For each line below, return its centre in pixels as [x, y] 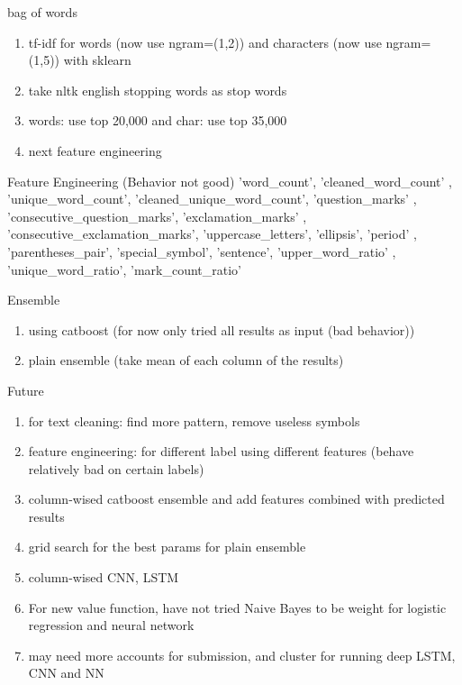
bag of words [42, 12]
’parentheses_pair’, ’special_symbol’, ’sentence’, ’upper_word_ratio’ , [202, 251]
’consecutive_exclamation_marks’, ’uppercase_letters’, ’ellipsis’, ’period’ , [212, 234]
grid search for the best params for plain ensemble [167, 547]
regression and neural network [111, 625]
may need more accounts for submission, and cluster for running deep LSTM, [242, 655]
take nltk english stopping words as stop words [158, 90]
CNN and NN [66, 673]
